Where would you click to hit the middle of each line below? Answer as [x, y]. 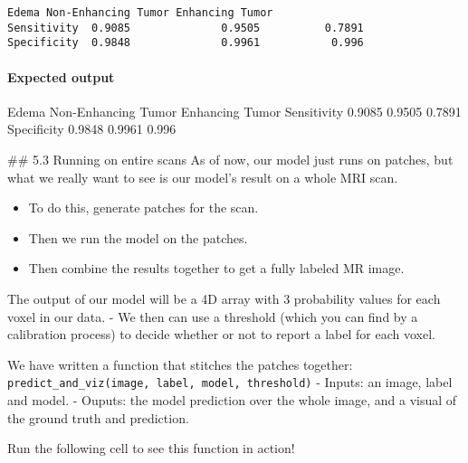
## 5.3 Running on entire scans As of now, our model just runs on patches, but [230, 159]
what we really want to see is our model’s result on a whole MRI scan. [203, 177]
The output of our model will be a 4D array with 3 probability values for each [224, 298]
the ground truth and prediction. [98, 417]
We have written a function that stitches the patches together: [180, 364]
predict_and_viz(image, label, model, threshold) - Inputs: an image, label [230, 382]
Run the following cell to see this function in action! [151, 448]
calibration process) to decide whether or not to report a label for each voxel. [221, 334]
